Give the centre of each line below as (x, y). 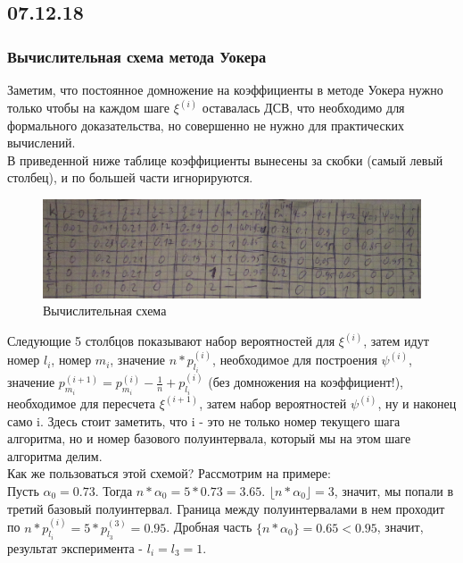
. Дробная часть (209, 527)
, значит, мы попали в (394, 490)
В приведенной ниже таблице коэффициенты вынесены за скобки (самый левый (225, 160)
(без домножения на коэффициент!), (306, 382)
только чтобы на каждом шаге (89, 108)
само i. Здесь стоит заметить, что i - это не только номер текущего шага (204, 420)
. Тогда (114, 490)
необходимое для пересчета (82, 403)
